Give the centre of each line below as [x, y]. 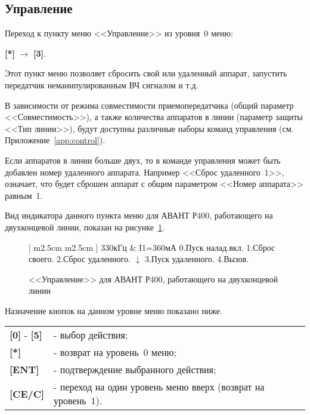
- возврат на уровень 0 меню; [115, 352]
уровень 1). [78, 401]
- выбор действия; [91, 335]
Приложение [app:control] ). [55, 140]
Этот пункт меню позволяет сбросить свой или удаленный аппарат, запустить [146, 73]
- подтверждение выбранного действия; [135, 370]
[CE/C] [27, 394]
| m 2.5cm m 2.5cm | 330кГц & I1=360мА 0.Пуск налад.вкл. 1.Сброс [152, 247]
